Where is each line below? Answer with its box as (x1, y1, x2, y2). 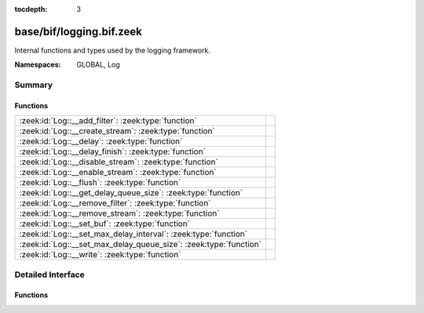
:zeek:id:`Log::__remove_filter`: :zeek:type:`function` (19, 198, 211, 209)
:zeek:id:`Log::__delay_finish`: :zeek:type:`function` (19, 146, 206, 157)
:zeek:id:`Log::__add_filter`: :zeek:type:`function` (19, 115, 198, 126)
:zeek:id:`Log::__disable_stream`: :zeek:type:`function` (19, 157, 219, 168)
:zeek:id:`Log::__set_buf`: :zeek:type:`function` (19, 218, 190, 229)
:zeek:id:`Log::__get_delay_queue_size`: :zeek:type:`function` (19, 187, 243, 198)
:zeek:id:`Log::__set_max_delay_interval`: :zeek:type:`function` (19, 228, 247, 239)
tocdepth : (14, 5, 48, 13)
